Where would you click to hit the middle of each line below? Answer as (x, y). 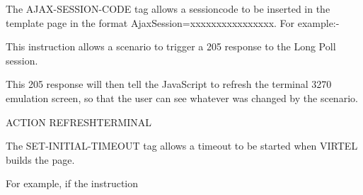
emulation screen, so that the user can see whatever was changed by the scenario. (182, 97)
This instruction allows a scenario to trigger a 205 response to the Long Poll (171, 46)
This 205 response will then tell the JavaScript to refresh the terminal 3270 (169, 84)
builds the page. (40, 159)
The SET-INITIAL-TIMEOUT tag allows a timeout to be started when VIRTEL (182, 146)
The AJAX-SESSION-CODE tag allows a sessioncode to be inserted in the (168, 9)
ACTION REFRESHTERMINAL (79, 122)
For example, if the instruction (72, 183)
